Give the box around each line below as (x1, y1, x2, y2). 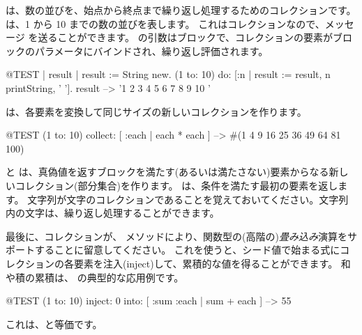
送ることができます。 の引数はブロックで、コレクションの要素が (38, 30, 333, 45)
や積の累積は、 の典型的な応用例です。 (6, 270, 184, 284)
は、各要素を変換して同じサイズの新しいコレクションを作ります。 (6, 104, 307, 118)
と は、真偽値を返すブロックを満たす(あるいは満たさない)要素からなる (6, 164, 329, 179)
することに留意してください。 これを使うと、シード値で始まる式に (34, 242, 340, 257)
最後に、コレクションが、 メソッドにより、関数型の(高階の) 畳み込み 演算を (6, 228, 348, 243)
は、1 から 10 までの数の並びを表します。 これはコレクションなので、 (6, 16, 325, 31)
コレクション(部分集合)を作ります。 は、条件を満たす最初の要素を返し (15, 178, 338, 192)
